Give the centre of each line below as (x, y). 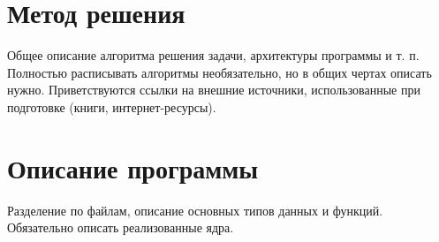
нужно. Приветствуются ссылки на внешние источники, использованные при (214, 90)
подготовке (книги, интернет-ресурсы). (112, 106)
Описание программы (133, 167)
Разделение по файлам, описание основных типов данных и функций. (195, 210)
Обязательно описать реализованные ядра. (121, 227)
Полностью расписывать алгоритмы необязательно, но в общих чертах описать (219, 72)
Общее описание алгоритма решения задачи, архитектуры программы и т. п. (213, 55)
